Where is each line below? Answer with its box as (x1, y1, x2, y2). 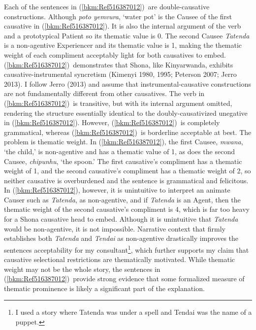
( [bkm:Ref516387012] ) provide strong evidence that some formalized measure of (4, 273, 245, 284)
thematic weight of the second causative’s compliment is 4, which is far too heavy (4, 204, 250, 214)
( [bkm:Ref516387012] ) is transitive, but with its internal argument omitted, (4, 98, 232, 108)
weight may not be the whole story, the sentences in (4, 264, 160, 274)
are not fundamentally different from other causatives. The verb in (4, 88, 205, 99)
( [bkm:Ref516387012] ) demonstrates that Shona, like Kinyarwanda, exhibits (4, 59, 233, 69)
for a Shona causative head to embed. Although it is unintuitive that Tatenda (4, 214, 238, 224)
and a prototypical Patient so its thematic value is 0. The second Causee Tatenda (4, 30, 250, 40)
